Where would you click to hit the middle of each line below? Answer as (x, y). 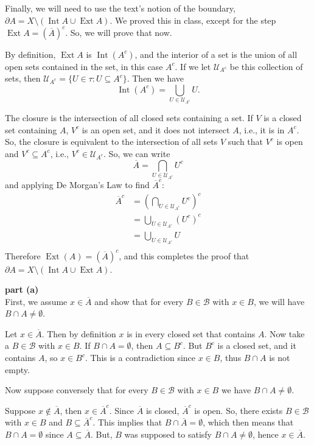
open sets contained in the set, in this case (84, 66)
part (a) (22, 289)
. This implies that (127, 422)
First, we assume (36, 301)
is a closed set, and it (257, 345)
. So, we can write (137, 153)
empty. (17, 369)
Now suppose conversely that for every (77, 390)
